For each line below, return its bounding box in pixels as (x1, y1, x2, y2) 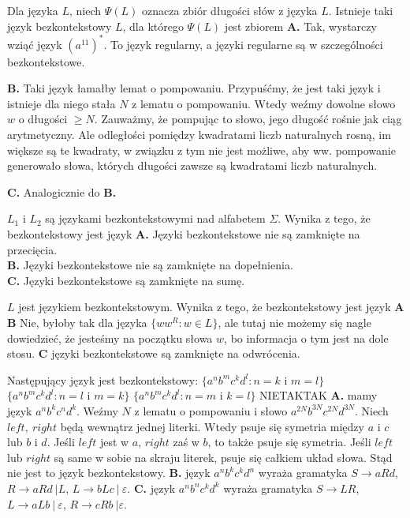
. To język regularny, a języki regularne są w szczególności (103, 36, 383, 52)
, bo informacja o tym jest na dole (224, 329, 389, 346)
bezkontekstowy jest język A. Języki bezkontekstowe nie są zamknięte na (7, 226, 360, 242)
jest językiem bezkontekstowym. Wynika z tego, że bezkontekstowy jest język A (18, 298, 404, 315)
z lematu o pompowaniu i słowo (134, 402, 288, 419)
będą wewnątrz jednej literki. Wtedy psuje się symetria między (60, 418, 364, 434)
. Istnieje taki (328, 2, 393, 18)
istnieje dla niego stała (7, 95, 116, 111)
